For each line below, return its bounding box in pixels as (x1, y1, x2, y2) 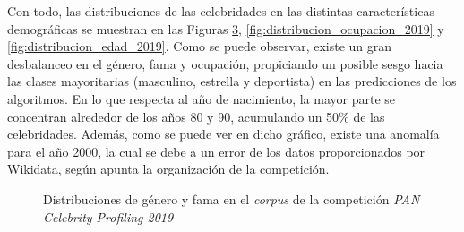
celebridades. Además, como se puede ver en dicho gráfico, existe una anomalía (7, 125, 440, 143)
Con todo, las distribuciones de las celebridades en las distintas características (7, 2, 434, 20)
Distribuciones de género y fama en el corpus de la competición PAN (43, 189, 420, 208)
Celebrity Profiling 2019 (43, 207, 174, 226)
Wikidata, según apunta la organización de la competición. (7, 159, 330, 178)
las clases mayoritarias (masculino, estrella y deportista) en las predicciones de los (7, 72, 457, 90)
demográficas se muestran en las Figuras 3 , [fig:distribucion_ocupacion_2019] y (7, 19, 444, 38)
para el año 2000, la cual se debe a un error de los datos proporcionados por (7, 142, 425, 160)
